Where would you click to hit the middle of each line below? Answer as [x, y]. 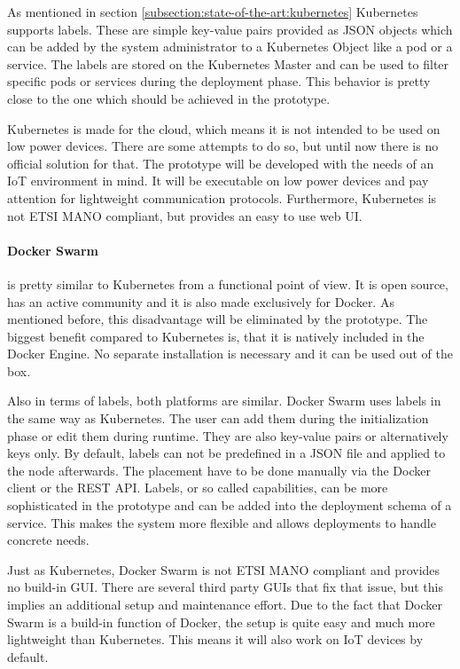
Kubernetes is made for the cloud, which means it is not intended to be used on [224, 128]
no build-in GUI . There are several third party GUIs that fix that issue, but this [225, 587]
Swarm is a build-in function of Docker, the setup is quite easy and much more [221, 622]
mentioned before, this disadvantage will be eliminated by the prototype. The [218, 319]
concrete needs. [48, 540]
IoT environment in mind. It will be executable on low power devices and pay [218, 181]
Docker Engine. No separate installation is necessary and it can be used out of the [230, 354]
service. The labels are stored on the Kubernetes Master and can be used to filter [228, 63]
